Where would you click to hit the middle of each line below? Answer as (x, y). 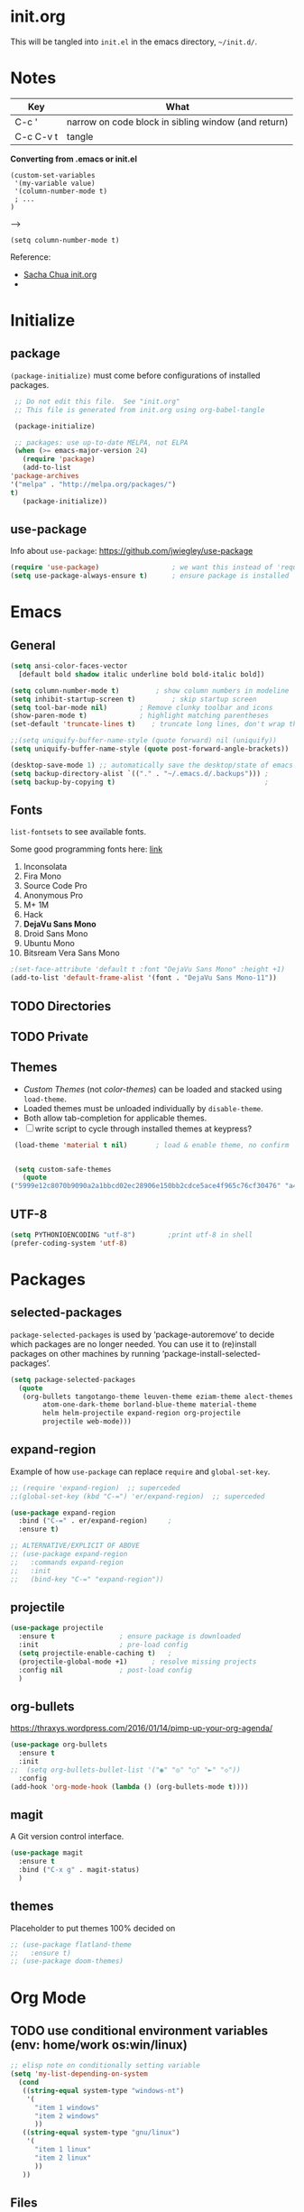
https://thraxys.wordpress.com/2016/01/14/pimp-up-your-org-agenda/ (142, 1728)
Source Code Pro (55, 886)
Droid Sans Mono (55, 934)
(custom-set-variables (53, 175)
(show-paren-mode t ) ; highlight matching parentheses (140, 716)
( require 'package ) (59, 459)
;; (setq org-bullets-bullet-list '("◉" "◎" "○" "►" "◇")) (126, 1770)
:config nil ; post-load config (106, 1670)
